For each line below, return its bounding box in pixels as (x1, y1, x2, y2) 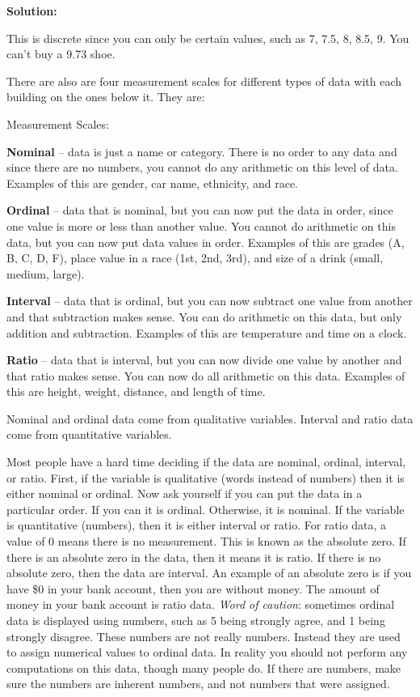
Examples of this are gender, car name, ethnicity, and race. (6, 174, 299, 191)
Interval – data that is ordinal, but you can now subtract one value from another (6, 292, 413, 309)
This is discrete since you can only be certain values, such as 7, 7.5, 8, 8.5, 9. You (6, 29, 409, 46)
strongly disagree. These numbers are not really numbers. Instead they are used (6, 627, 401, 644)
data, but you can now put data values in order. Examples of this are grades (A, (6, 233, 405, 250)
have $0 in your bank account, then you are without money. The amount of (6, 580, 380, 597)
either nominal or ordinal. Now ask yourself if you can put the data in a (6, 485, 363, 502)
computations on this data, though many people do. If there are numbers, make (6, 659, 401, 676)
